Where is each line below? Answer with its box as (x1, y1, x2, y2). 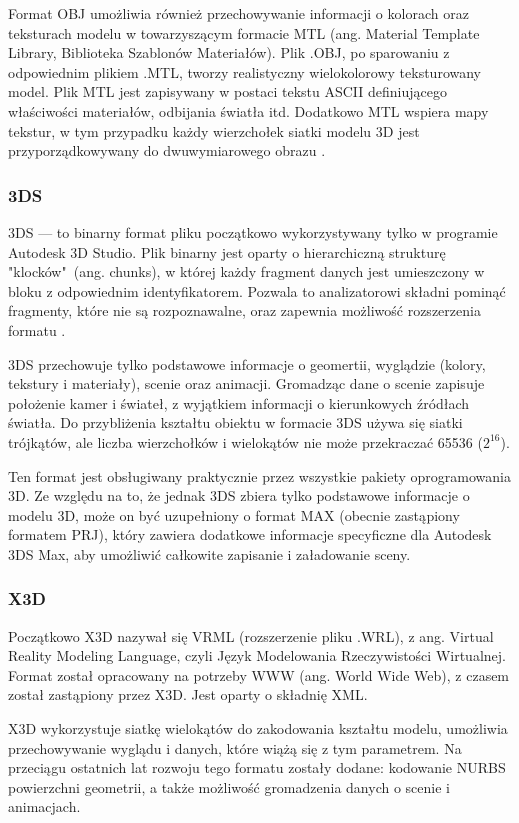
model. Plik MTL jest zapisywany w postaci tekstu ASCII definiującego (8, 81, 447, 102)
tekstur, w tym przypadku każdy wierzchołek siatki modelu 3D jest (8, 120, 420, 141)
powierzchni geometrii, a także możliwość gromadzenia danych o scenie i (8, 776, 450, 797)
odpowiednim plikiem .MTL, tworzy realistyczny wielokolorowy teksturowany (8, 61, 482, 82)
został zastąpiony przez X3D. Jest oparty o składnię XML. (8, 684, 368, 705)
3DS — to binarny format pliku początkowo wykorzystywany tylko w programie (8, 221, 498, 242)
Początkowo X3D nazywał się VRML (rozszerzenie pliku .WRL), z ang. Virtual (8, 625, 494, 646)
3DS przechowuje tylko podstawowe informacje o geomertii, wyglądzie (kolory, (8, 353, 486, 374)
